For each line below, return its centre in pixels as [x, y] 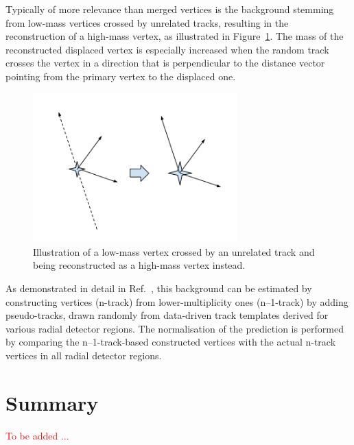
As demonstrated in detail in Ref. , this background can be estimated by [159, 288]
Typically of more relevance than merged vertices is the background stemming [170, 9]
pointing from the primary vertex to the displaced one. [121, 76]
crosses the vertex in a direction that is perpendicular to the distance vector [165, 63]
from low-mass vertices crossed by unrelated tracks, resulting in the [147, 22]
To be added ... [37, 435]
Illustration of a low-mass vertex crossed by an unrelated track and [174, 251]
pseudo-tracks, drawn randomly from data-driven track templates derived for [167, 315]
